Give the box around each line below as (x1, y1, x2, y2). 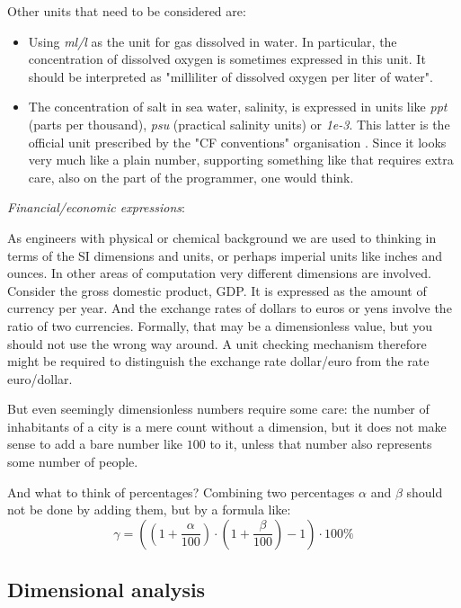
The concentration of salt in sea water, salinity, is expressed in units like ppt (28, 97, 448, 116)
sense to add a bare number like (7, 434, 183, 453)
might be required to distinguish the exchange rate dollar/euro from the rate (7, 352, 430, 371)
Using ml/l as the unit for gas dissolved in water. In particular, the (28, 31, 397, 50)
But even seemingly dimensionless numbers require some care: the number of (7, 399, 430, 418)
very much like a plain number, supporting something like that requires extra (28, 150, 454, 169)
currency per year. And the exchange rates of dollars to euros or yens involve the (7, 299, 452, 317)
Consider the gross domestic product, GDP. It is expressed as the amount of (7, 281, 427, 300)
